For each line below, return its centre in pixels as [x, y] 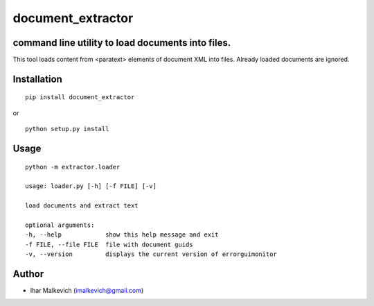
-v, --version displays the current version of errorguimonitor [151, 254]
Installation [37, 79]
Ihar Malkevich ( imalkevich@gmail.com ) [87, 291]
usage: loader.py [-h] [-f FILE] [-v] [91, 186]
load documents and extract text [82, 206]
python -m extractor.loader [73, 167]
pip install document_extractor [80, 97]
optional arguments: [60, 225]
